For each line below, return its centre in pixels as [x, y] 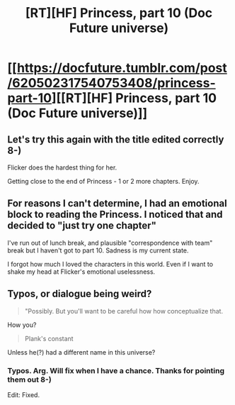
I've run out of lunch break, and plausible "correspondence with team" [110, 243]
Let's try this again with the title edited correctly [116, 139]
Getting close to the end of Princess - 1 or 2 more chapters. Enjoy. [103, 181]
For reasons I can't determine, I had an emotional [117, 204]
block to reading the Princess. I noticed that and [115, 215]
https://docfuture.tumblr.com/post [122, 68]
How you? [22, 325]
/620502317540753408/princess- [111, 83]
